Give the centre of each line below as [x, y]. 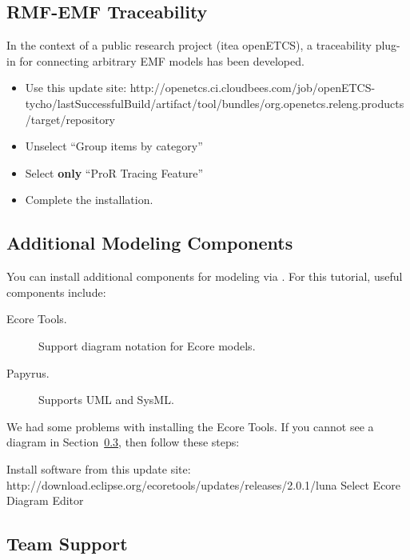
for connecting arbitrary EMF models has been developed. [162, 60]
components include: [56, 292]
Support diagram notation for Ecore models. [147, 345]
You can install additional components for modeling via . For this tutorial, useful [205, 276]
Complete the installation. [89, 200]
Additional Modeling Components [150, 243]
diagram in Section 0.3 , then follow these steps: [123, 442]
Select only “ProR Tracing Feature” [114, 172]
